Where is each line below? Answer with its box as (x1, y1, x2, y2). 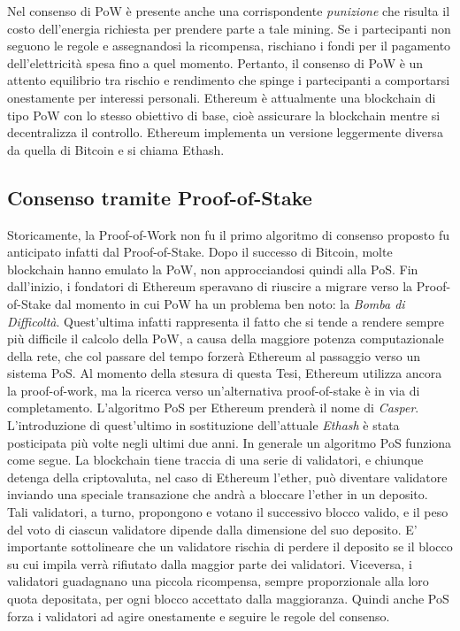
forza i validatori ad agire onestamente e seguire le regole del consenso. (7, 606, 390, 625)
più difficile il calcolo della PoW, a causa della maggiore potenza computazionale (7, 329, 444, 348)
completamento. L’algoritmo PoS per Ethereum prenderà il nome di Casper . (7, 398, 419, 417)
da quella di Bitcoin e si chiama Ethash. (7, 140, 225, 158)
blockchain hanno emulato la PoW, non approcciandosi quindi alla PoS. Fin (7, 259, 418, 278)
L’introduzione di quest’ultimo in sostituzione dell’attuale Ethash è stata (7, 416, 400, 435)
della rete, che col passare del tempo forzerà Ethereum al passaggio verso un (7, 346, 421, 365)
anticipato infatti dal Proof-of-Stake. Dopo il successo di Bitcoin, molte (7, 242, 393, 261)
